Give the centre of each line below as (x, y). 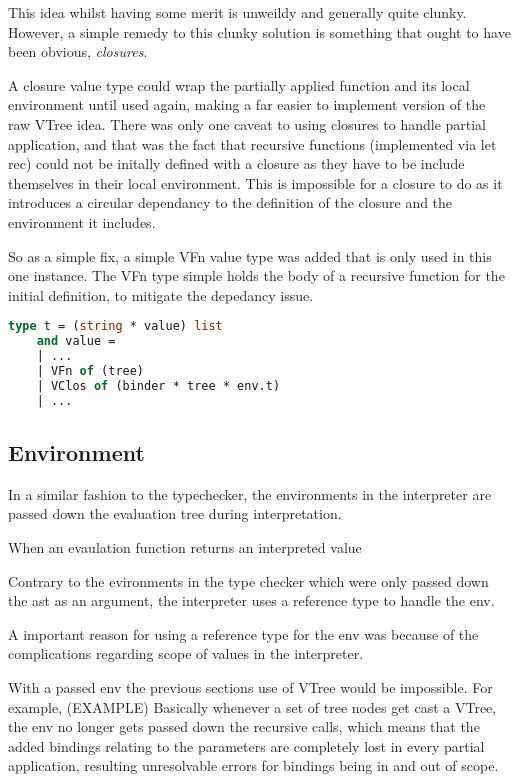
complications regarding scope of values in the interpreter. (186, 653)
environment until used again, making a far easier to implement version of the (247, 104)
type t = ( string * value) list (115, 326)
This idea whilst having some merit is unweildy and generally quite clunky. (237, 12)
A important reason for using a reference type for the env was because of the (243, 633)
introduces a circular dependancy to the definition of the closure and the (230, 202)
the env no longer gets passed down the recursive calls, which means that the (244, 726)
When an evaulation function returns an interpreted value (185, 546)
